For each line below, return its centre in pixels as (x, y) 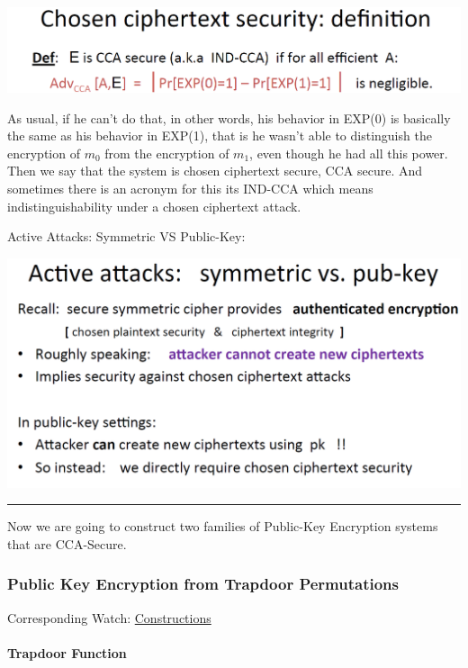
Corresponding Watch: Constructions (109, 617)
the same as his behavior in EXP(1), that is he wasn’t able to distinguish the (220, 135)
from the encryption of (167, 153)
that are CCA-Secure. (67, 543)
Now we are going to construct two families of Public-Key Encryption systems (223, 526)
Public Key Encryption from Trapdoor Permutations (203, 584)
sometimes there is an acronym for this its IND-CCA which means (190, 189)
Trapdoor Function (67, 652)
